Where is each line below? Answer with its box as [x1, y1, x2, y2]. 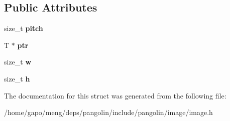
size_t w [4, 56, 32, 67]
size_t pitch [4, 23, 43, 33]
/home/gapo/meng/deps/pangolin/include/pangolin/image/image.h [4, 107, 213, 117]
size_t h [4, 73, 30, 83]
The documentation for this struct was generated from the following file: [4, 90, 226, 100]
